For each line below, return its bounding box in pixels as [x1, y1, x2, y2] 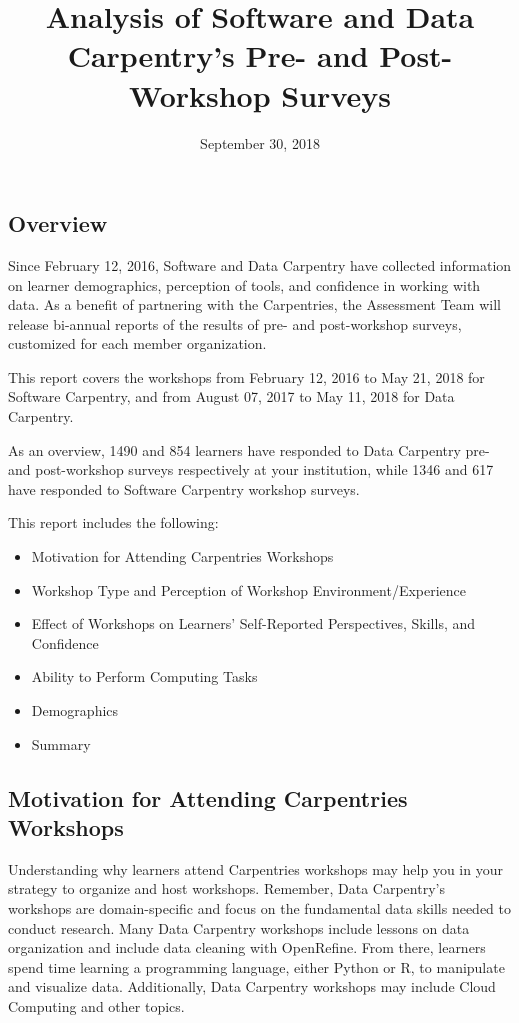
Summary [31, 733, 91, 754]
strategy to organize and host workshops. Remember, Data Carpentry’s [8, 878, 445, 899]
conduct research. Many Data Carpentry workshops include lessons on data [8, 917, 470, 938]
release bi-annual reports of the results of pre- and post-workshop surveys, [8, 313, 462, 334]
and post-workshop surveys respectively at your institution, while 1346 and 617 [8, 459, 494, 480]
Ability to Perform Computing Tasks [31, 666, 258, 687]
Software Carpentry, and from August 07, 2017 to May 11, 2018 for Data [8, 386, 455, 407]
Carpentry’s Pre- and [67, 35, 369, 76]
